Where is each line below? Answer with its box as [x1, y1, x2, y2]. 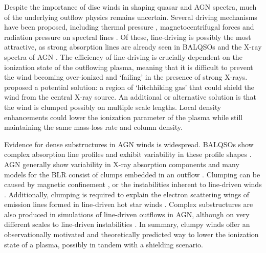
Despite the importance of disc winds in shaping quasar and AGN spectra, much [4, 2, 257, 12]
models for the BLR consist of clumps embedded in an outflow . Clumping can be [4, 169, 260, 179]
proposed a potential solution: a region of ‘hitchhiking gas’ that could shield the [4, 81, 254, 92]
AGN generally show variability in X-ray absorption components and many [4, 158, 239, 169]
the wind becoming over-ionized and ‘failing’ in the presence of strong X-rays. [4, 72, 248, 82]
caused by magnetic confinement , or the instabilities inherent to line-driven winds [4, 179, 262, 190]
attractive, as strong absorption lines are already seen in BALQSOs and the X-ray [4, 41, 262, 52]
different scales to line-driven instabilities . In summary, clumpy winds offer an [4, 219, 250, 229]
